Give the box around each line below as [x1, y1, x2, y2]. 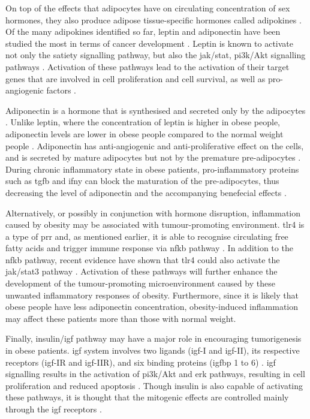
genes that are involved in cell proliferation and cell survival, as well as [5, 72, 266, 85]
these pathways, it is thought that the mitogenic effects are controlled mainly [5, 391, 289, 403]
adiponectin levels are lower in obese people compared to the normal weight [5, 127, 284, 140]
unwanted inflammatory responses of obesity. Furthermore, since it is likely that [5, 288, 299, 301]
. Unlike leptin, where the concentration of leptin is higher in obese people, [5, 116, 281, 128]
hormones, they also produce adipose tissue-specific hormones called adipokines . [5, 13, 302, 26]
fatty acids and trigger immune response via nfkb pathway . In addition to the [5, 242, 293, 254]
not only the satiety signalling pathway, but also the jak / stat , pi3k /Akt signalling [5, 49, 306, 61]
